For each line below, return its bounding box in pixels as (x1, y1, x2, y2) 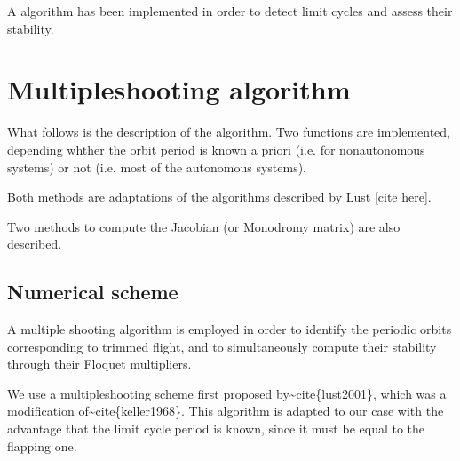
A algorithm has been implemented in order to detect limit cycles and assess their (7, 2, 453, 20)
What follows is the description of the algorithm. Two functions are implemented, (7, 123, 450, 141)
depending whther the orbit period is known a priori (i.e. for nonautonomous (7, 139, 425, 158)
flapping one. (7, 436, 77, 455)
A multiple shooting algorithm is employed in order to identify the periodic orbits (7, 320, 452, 338)
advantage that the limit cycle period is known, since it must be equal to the (7, 419, 425, 438)
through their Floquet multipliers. (7, 354, 192, 373)
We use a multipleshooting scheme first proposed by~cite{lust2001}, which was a (7, 384, 447, 402)
